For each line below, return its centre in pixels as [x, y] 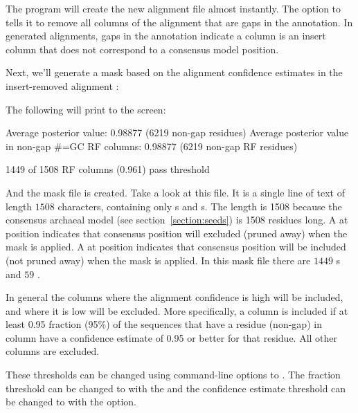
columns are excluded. [53, 351]
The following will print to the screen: [86, 109]
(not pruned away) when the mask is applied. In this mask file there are [158, 260]
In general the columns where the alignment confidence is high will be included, [174, 297]
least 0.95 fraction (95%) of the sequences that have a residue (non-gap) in [164, 324]
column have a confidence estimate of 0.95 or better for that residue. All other [172, 337]
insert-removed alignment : [62, 85]
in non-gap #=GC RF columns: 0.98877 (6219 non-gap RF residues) [152, 146]
